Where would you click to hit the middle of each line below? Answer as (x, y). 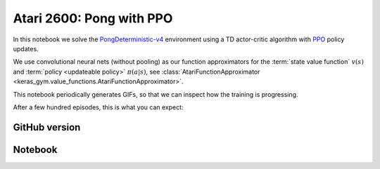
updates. (26, 48)
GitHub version (47, 127)
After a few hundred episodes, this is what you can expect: (98, 107)
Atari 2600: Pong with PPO (93, 18)
